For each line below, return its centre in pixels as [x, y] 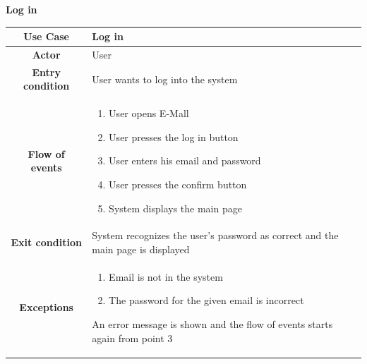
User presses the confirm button [178, 184]
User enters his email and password [185, 160]
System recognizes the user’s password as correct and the [215, 235]
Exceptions [46, 307]
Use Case [46, 36]
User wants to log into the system [165, 79]
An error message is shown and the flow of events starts [212, 324]
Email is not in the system [166, 276]
